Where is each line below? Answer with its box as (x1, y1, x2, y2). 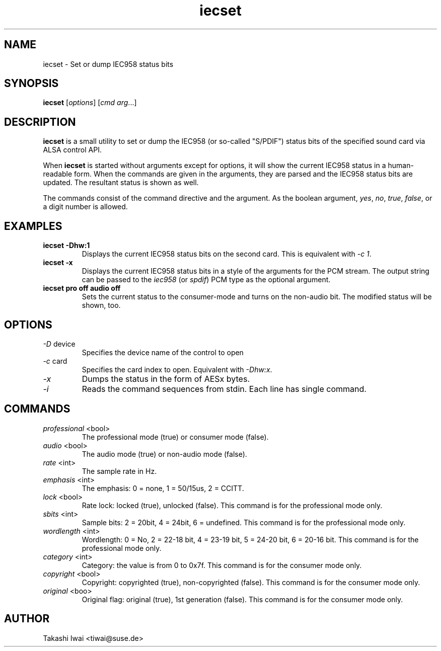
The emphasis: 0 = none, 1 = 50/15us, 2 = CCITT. (82, 483, 244, 493)
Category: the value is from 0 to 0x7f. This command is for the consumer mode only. (82, 560, 362, 569)
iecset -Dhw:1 (43, 241, 90, 250)
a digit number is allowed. (43, 202, 128, 211)
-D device (43, 339, 76, 348)
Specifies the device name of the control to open (82, 348, 244, 357)
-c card (43, 356, 67, 365)
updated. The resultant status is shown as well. (43, 178, 199, 187)
